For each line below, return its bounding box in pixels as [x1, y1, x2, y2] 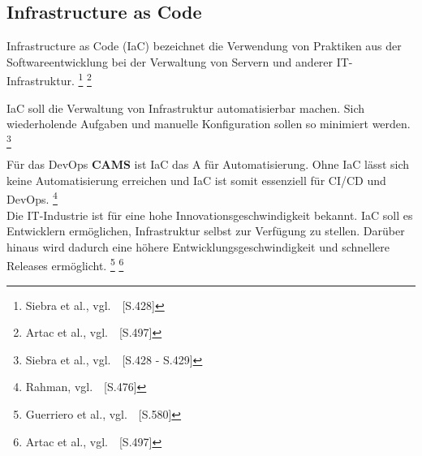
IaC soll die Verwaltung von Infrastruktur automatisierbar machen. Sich [6, 99, 365, 116]
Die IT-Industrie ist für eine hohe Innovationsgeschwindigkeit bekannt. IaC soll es [6, 206, 413, 223]
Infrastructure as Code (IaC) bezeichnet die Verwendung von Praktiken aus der [6, 37, 402, 54]
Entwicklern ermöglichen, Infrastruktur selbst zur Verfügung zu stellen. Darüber [6, 222, 405, 239]
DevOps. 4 [6, 188, 58, 207]
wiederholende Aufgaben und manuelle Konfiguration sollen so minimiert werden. [6, 115, 411, 132]
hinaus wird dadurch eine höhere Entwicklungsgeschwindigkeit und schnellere [6, 238, 390, 255]
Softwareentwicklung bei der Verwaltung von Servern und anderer [6, 53, 334, 70]
